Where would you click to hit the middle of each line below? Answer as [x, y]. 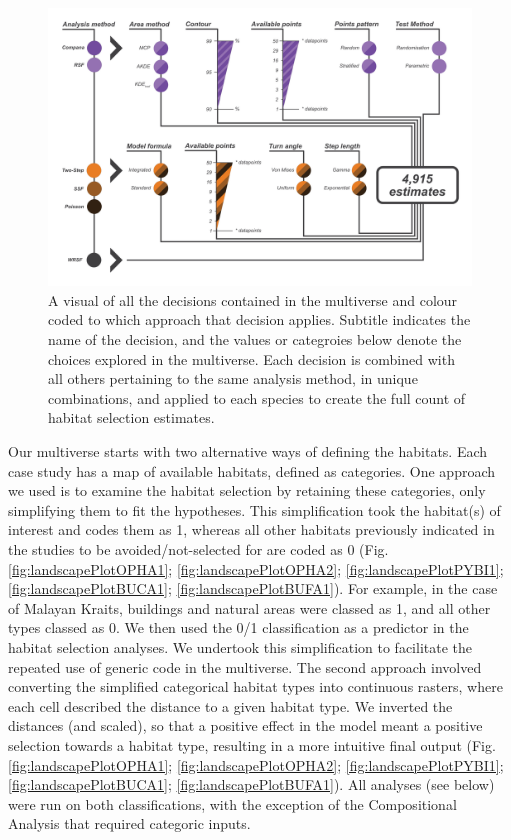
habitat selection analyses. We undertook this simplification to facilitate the [240, 646]
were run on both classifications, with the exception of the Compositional [232, 803]
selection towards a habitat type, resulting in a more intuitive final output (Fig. [252, 744]
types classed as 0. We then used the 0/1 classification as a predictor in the [238, 627]
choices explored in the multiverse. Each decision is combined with [251, 358]
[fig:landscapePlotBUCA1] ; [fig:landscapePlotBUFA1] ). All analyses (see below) [251, 784]
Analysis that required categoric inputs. [129, 823]
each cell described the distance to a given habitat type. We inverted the [230, 705]
